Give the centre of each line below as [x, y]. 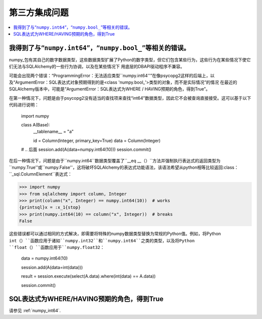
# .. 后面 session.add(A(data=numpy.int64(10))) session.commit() [86, 150]
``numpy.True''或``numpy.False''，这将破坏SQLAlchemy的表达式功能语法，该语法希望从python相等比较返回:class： [124, 167]
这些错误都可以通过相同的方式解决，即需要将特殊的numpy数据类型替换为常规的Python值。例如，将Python [115, 234]
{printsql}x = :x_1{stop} [50, 207]
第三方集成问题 [39, 13]
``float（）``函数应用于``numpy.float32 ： [57, 248]
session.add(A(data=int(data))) [52, 267]
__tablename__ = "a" [53, 132]
